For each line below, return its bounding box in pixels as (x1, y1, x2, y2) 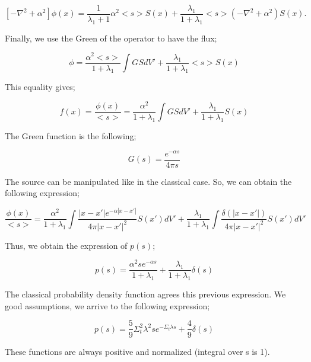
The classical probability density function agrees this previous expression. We (5, 288, 286, 300)
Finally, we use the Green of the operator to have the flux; (5, 31, 217, 44)
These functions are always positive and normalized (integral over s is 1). (5, 345, 270, 357)
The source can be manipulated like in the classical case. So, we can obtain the (5, 175, 292, 187)
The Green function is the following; (5, 129, 137, 142)
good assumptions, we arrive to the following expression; (5, 299, 210, 312)
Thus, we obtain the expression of (5, 239, 128, 251)
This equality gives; (5, 81, 75, 93)
